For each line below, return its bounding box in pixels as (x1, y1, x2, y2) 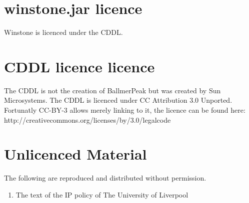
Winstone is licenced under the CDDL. (4, 27, 123, 37)
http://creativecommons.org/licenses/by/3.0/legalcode (4, 114, 171, 125)
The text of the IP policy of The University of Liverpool (15, 189, 188, 200)
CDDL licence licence (4, 56, 155, 76)
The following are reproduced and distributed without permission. (4, 173, 206, 183)
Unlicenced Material (4, 144, 147, 164)
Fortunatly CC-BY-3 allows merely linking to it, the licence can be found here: (4, 105, 245, 115)
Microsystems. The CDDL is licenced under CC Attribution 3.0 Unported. (4, 95, 232, 105)
